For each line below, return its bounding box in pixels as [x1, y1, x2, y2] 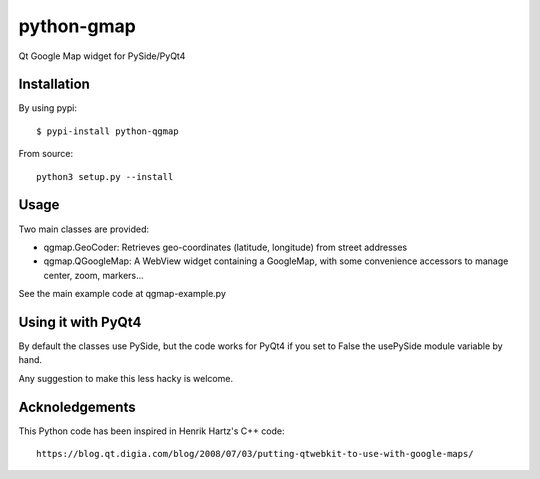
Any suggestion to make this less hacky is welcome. [18, 372, 234, 384]
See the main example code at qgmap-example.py [18, 288, 227, 300]
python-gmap [18, 15, 137, 37]
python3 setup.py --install [36, 171, 174, 182]
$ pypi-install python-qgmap [36, 125, 179, 137]
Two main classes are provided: [18, 223, 150, 235]
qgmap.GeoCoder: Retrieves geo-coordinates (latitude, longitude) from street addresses [43, 241, 408, 253]
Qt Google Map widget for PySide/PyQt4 [18, 50, 186, 62]
